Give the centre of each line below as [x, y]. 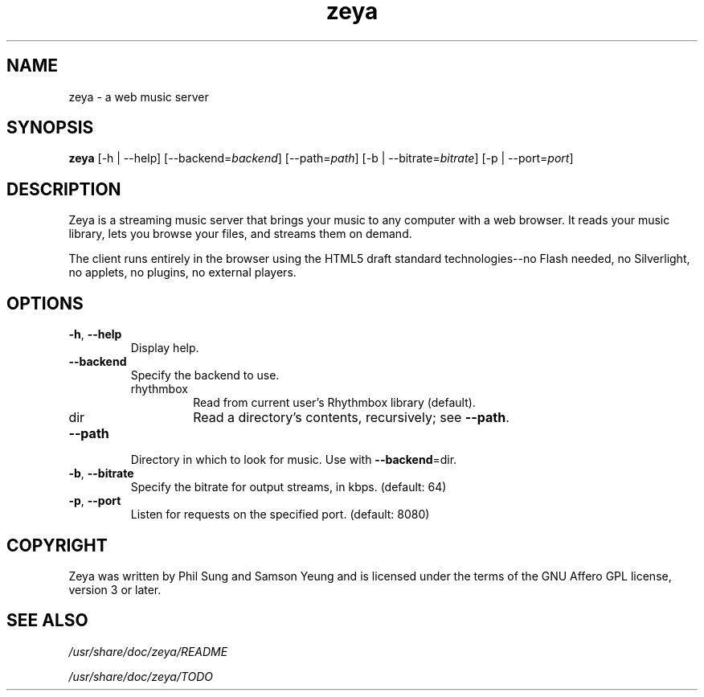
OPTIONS [45, 303]
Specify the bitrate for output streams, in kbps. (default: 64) [289, 487]
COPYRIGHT [57, 545]
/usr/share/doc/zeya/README [148, 651]
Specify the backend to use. [205, 375]
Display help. [165, 348]
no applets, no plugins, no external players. [182, 273]
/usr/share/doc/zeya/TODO [141, 676]
